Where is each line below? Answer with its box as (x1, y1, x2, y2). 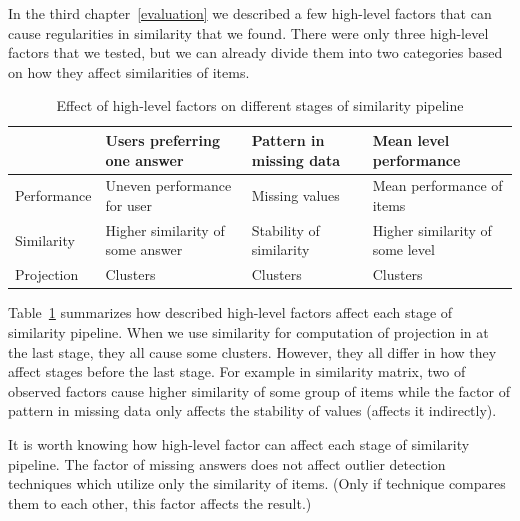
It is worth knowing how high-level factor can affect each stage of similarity (8, 433, 470, 454)
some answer (105, 239, 183, 260)
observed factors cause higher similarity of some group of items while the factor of (8, 380, 510, 401)
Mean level (372, 129, 450, 150)
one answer (105, 149, 184, 170)
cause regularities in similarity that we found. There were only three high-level (8, 22, 489, 43)
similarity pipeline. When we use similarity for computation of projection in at (8, 321, 489, 342)
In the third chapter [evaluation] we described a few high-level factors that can (8, 3, 492, 23)
